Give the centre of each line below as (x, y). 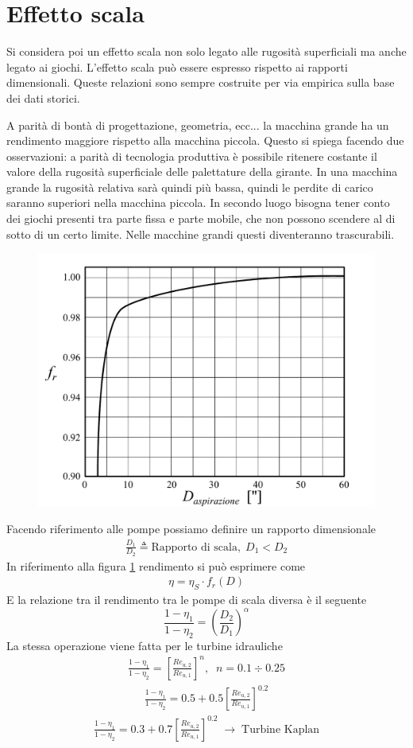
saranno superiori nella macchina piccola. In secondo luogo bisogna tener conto (198, 203)
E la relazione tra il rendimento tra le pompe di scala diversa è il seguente (187, 600)
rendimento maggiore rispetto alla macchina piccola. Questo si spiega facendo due (205, 140)
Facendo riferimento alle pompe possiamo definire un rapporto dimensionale (191, 529)
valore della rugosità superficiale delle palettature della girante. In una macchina (202, 171)
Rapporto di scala (194, 547)
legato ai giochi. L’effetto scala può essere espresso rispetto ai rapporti (177, 66)
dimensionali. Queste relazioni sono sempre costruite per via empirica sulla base (201, 82)
